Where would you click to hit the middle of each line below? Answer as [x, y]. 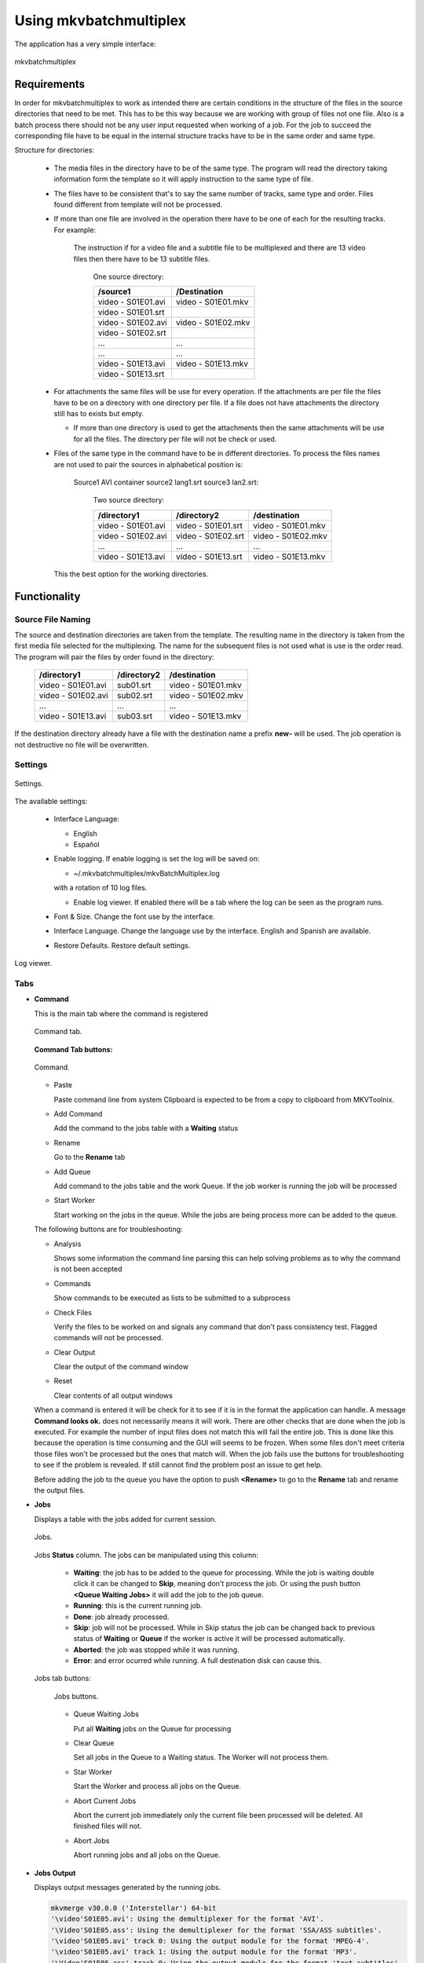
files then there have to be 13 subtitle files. [142, 258]
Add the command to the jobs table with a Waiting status [146, 1128]
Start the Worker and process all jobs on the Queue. [157, 1786]
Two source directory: [129, 500]
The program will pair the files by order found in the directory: [115, 656]
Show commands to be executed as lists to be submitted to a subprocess [172, 1298]
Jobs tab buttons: [63, 1678]
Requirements [50, 84]
